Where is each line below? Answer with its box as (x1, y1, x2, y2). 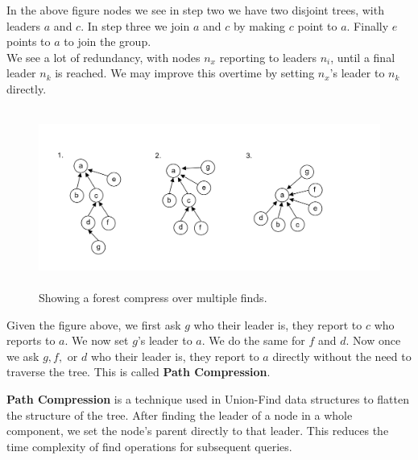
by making (233, 17, 286, 34)
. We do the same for (201, 332, 305, 349)
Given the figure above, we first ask (6, 316, 181, 333)
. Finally (346, 17, 389, 34)
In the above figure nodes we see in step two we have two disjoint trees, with (6, 2, 384, 18)
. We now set (64, 332, 129, 349)
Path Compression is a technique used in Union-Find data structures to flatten (6, 390, 410, 407)
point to (297, 17, 337, 34)
